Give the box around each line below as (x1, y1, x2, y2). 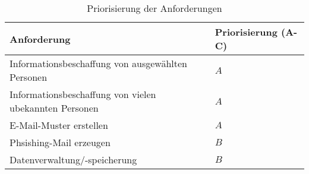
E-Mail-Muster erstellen (10, 118, 108, 132)
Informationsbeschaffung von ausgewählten (10, 56, 187, 70)
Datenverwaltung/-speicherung (10, 153, 137, 166)
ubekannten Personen (10, 101, 99, 115)
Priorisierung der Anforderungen (87, 1, 222, 15)
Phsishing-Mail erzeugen (10, 135, 111, 149)
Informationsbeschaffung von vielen (10, 87, 156, 101)
